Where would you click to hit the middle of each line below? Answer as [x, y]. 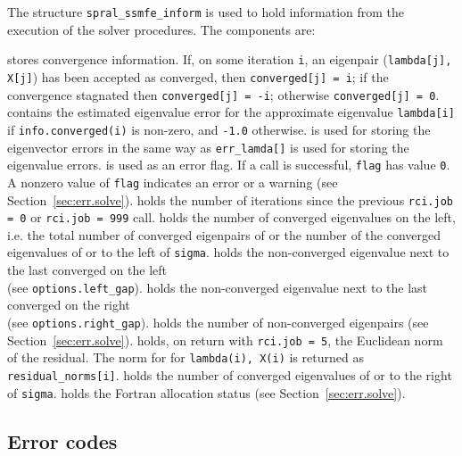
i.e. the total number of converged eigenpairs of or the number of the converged [224, 234]
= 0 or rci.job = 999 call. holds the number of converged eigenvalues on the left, [231, 217]
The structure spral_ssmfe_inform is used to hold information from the [206, 12]
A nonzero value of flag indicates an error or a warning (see [173, 182]
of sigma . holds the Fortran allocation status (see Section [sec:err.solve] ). [206, 392]
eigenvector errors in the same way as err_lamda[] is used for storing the [208, 147]
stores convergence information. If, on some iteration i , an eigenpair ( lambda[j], [230, 59]
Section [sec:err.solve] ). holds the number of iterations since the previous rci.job [230, 199]
